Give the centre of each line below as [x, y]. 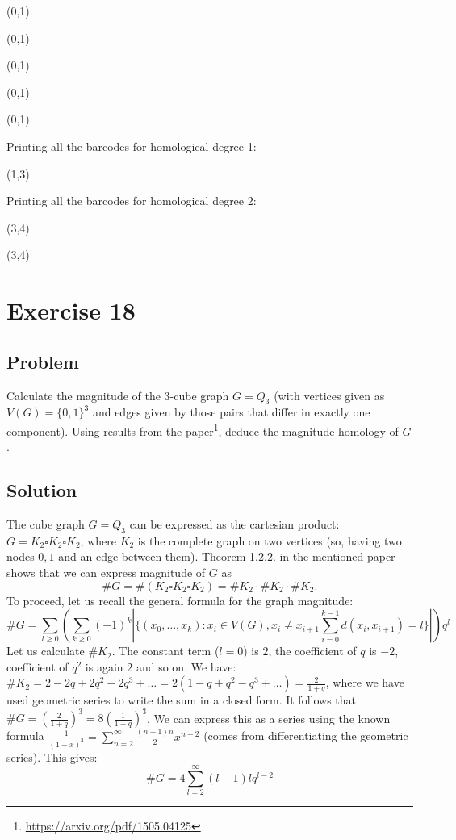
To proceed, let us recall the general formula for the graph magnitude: [180, 600]
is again [104, 666]
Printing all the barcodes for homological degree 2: [132, 201]
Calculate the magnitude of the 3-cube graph [118, 395]
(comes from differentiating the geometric [306, 736]
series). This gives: [52, 756]
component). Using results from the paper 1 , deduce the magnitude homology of [203, 429]
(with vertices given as [329, 395]
